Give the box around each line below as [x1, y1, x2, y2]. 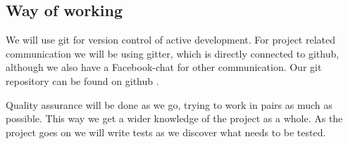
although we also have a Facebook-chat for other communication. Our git [6, 60, 322, 74]
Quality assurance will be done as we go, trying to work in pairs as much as [6, 97, 333, 112]
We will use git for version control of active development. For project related [6, 32, 336, 47]
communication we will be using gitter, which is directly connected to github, [6, 46, 340, 60]
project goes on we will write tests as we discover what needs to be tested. [6, 124, 326, 139]
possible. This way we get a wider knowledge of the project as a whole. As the [6, 111, 343, 126]
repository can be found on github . [6, 73, 159, 88]
